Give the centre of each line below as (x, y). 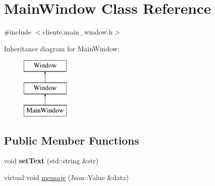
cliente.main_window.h (78, 32)
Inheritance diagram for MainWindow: (62, 48)
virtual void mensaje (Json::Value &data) (66, 177)
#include (18, 32)
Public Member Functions (72, 140)
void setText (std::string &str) (51, 161)
